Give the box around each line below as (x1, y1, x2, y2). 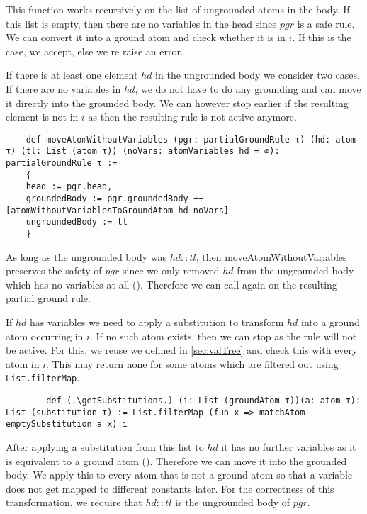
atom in (6, 356, 40, 371)
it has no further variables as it (221, 440, 356, 454)
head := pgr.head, (26, 181, 113, 192)
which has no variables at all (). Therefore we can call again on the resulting (6, 276, 337, 291)
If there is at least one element (6, 67, 138, 82)
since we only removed (123, 263, 220, 278)
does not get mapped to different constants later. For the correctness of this (6, 481, 334, 496)
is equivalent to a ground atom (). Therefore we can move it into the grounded (6, 453, 347, 468)
